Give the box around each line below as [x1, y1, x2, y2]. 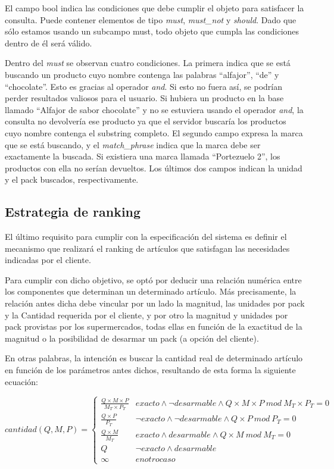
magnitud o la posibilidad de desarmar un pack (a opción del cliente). [5, 332, 259, 344]
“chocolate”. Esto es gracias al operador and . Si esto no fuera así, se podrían [5, 80, 282, 92]
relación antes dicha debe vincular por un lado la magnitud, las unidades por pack [5, 297, 305, 309]
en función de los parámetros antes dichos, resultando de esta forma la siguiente [5, 364, 296, 376]
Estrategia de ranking [5, 202, 141, 221]
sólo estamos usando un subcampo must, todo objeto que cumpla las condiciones [5, 25, 299, 37]
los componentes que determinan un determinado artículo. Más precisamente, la [5, 285, 296, 298]
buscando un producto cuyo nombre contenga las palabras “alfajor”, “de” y [5, 68, 279, 80]
